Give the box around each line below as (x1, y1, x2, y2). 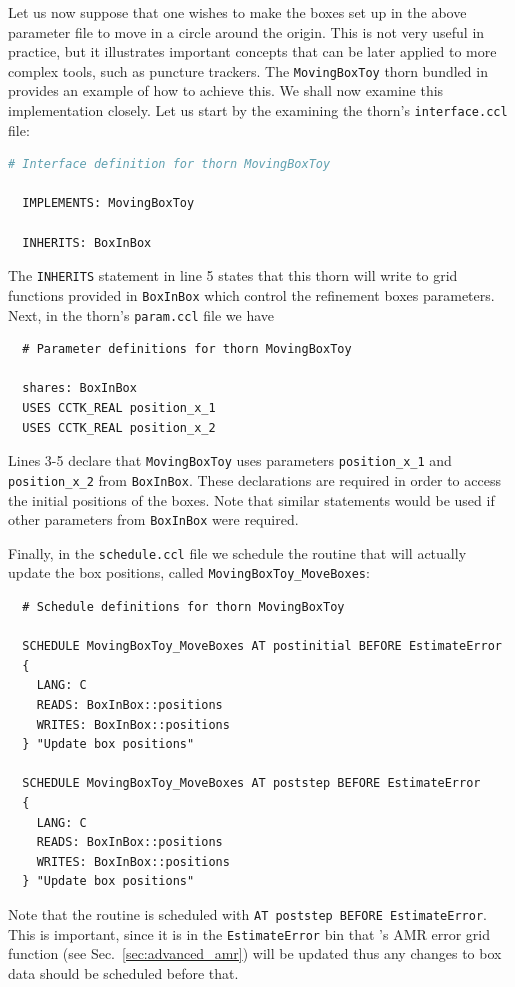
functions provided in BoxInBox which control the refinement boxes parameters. (8, 284, 495, 305)
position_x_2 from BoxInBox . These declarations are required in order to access (8, 469, 501, 490)
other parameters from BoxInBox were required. (8, 509, 299, 530)
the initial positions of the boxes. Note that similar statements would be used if (8, 489, 495, 510)
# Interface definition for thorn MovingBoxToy (8, 157, 331, 172)
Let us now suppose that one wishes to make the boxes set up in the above (8, 2, 467, 22)
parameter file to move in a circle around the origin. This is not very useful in (8, 21, 485, 42)
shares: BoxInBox (22, 381, 137, 396)
